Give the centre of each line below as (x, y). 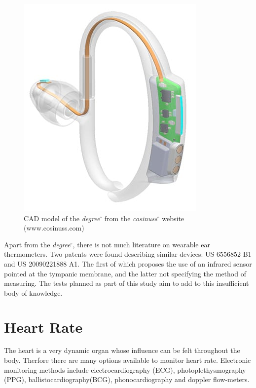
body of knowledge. (33, 292)
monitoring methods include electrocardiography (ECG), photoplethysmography (125, 369)
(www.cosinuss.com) (54, 228)
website (173, 218)
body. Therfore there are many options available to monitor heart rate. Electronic (128, 360)
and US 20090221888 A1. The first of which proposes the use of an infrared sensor (128, 263)
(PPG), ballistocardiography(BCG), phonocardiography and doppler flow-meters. (127, 379)
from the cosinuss (131, 218)
